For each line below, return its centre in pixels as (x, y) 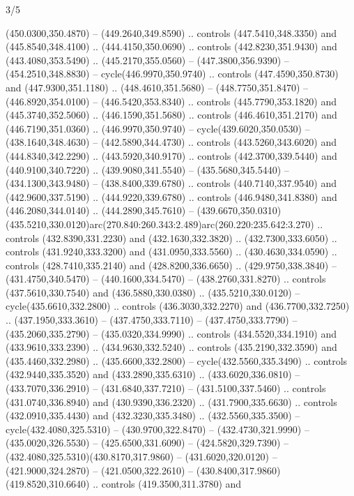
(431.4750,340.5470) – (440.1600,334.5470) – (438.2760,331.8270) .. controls (166, 279)
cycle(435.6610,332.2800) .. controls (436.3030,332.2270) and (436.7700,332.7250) (178, 306)
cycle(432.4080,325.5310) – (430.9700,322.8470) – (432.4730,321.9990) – (157, 429)
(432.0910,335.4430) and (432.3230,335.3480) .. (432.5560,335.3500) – (153, 415)
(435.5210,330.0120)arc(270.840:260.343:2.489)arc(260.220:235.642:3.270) (160, 224)
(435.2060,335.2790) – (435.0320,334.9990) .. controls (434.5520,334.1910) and (171, 333)
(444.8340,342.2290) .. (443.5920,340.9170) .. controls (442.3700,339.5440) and (171, 155)
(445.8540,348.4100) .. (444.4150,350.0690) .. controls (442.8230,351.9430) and (171, 46)
